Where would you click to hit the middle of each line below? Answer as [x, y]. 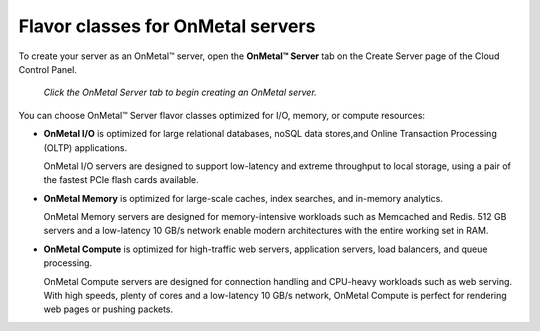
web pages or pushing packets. [108, 309]
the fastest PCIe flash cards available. [121, 180]
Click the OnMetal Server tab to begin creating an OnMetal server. [180, 92]
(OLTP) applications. [85, 147]
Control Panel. [47, 69]
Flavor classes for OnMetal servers [167, 26]
